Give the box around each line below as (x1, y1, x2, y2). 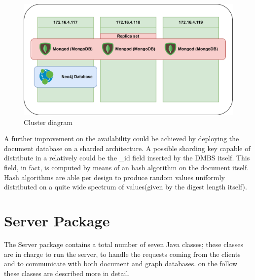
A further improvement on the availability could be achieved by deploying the (4, 133, 239, 144)
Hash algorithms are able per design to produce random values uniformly (4, 172, 225, 182)
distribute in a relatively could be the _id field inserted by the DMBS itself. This (4, 153, 250, 163)
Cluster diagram (24, 117, 73, 127)
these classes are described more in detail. (4, 268, 130, 278)
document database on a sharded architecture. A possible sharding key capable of (4, 143, 251, 153)
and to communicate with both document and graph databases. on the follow (4, 258, 238, 269)
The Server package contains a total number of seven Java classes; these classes (4, 239, 244, 249)
